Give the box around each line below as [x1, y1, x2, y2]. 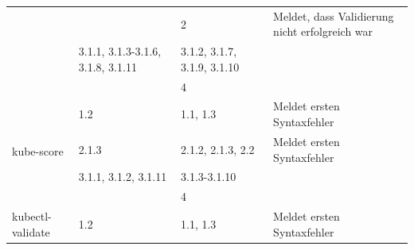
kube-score [12, 143, 64, 160]
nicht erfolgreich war [273, 23, 373, 40]
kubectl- [12, 208, 52, 225]
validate [12, 223, 50, 240]
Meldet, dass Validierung [273, 7, 394, 24]
